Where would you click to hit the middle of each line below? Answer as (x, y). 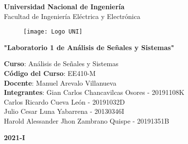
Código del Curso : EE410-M (50, 73)
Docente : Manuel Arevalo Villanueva (60, 82)
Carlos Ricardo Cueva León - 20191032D (64, 101)
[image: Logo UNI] (53, 32)
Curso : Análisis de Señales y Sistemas (61, 63)
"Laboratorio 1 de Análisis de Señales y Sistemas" (89, 47)
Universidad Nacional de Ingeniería (64, 6)
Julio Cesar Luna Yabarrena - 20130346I (64, 111)
